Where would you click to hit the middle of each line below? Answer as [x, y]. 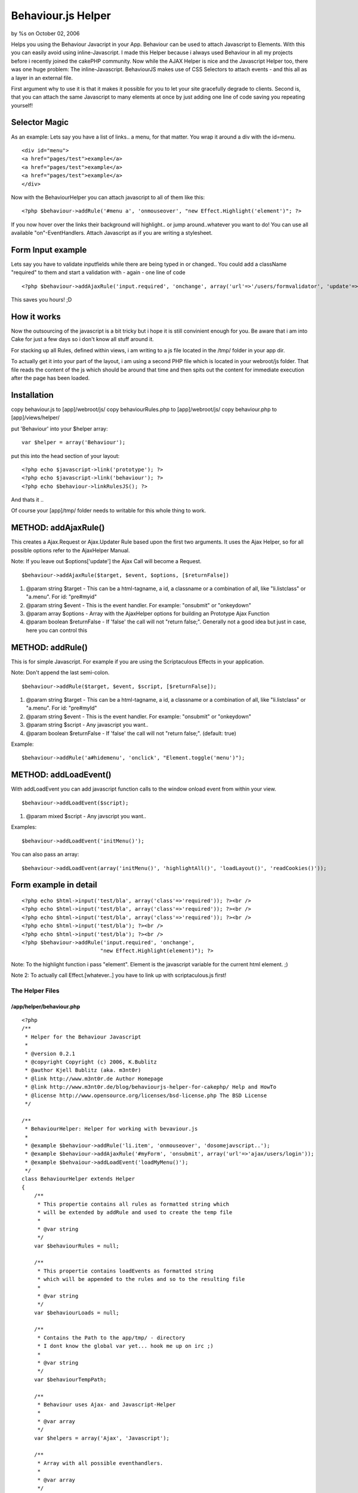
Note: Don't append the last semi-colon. [60, 672]
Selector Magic [40, 122]
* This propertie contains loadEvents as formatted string [126, 1271]
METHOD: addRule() [49, 647]
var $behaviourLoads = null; [76, 1313]
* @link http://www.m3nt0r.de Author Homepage [94, 1079]
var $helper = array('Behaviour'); [74, 443]
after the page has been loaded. [50, 378]
